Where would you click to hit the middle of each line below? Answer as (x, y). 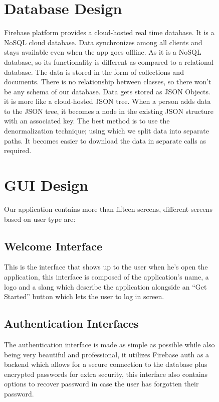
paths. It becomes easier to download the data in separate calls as (105, 140)
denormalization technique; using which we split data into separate (107, 131)
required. (18, 150)
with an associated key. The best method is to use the (87, 121)
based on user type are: (40, 219)
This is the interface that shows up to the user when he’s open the (106, 267)
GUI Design (46, 185)
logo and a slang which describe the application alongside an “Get (105, 286)
